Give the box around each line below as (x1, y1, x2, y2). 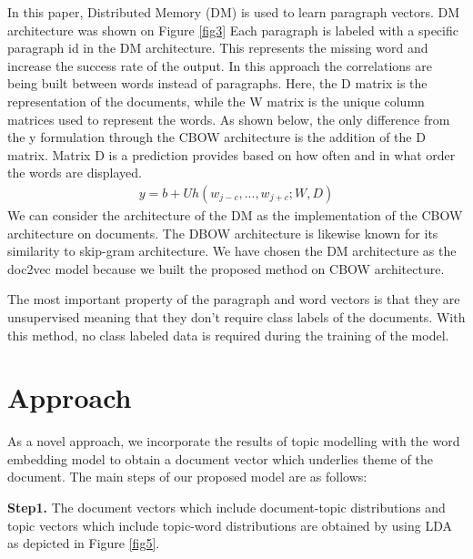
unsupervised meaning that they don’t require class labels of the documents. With (7, 307, 466, 326)
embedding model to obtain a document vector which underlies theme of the (7, 449, 433, 468)
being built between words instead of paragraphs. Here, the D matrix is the (7, 74, 428, 93)
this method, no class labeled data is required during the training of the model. (7, 325, 449, 344)
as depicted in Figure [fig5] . (7, 534, 160, 553)
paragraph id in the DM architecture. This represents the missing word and (7, 38, 428, 57)
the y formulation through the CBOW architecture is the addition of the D (7, 127, 426, 147)
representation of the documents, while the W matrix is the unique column (7, 91, 425, 110)
